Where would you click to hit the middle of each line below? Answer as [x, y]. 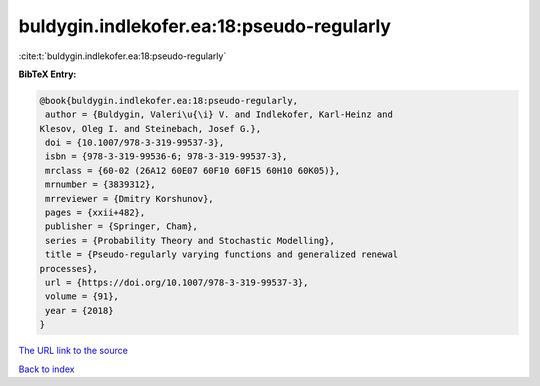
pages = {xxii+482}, [95, 213]
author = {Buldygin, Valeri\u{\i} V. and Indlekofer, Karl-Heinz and [219, 114]
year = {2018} [79, 310]
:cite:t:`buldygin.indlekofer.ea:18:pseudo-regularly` [122, 56]
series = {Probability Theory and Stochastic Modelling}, [190, 240]
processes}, [69, 268]
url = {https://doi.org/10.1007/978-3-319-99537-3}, [177, 282]
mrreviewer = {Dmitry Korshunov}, [129, 198]
